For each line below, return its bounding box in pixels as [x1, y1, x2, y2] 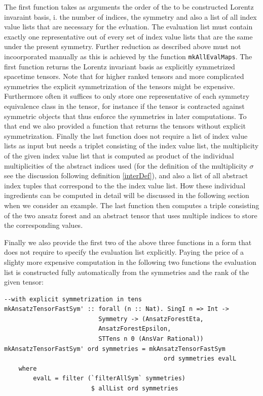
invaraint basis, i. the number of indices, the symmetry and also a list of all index [4, 11, 257, 22]
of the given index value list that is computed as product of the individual [4, 150, 234, 161]
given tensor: [4, 276, 44, 287]
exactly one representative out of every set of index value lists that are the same [4, 31, 253, 42]
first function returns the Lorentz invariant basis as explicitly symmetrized [4, 61, 235, 71]
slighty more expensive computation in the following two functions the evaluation [4, 256, 256, 267]
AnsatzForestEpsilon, [98, 325, 171, 333]
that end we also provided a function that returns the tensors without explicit [4, 121, 246, 131]
